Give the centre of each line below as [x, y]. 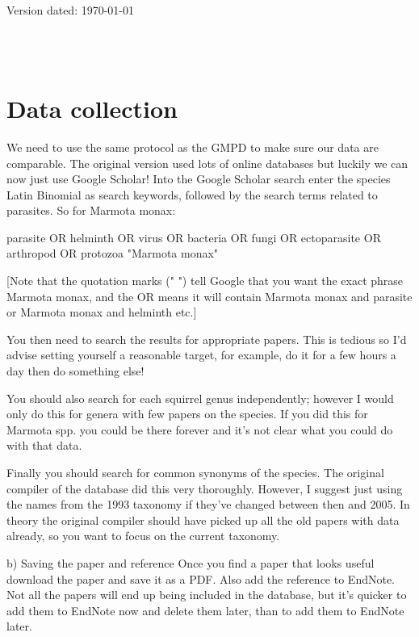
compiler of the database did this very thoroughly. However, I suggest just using [205, 488]
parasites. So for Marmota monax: [91, 210]
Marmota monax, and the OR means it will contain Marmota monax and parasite [209, 296]
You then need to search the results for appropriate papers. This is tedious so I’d [207, 339]
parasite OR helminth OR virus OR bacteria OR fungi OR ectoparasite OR [194, 237]
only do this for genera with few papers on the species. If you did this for [187, 414]
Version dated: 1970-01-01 [71, 10]
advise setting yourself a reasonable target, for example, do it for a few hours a [201, 355]
